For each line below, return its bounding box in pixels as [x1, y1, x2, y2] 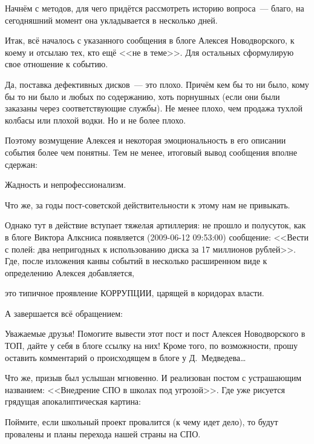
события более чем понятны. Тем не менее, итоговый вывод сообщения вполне [5, 145, 297, 158]
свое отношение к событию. [5, 58, 108, 70]
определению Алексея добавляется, [5, 266, 134, 279]
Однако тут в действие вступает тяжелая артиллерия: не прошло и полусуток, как [5, 219, 306, 231]
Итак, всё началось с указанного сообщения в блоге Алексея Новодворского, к [5, 34, 295, 47]
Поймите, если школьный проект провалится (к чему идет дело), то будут [5, 416, 278, 428]
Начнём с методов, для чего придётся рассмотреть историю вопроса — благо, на [5, 2, 304, 14]
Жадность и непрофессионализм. [5, 178, 126, 191]
